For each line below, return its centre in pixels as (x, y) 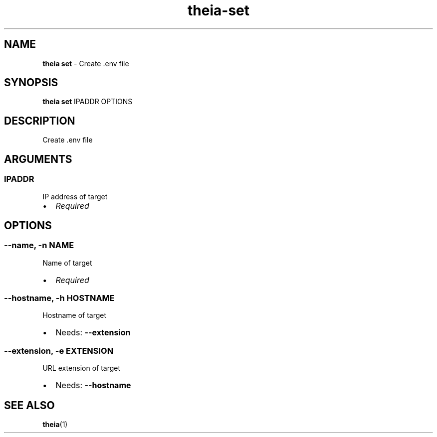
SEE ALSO (29, 405)
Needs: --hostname (93, 385)
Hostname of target (75, 315)
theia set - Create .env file (86, 63)
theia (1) (55, 425)
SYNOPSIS (31, 83)
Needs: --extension (93, 333)
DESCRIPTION (40, 121)
